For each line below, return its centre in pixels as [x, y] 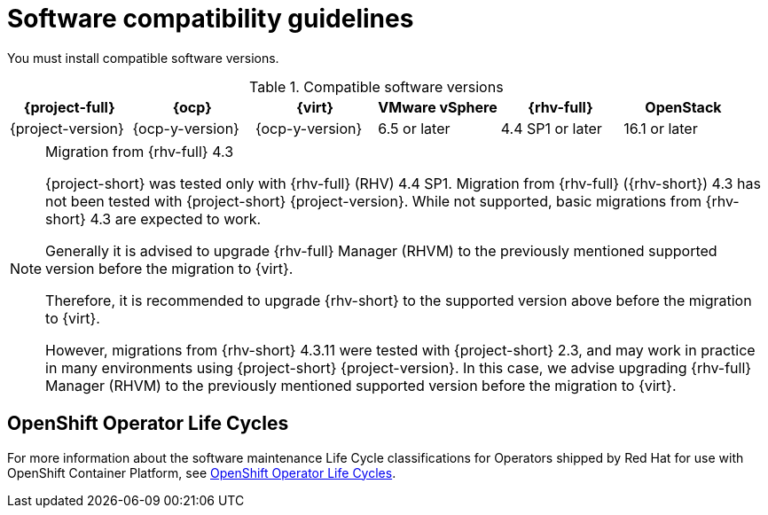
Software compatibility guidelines [211, 19]
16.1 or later [661, 128]
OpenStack [683, 107]
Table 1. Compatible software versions [376, 86]
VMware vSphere [438, 107]
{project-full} [69, 107]
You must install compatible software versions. [143, 58]
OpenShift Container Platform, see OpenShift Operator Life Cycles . [202, 472]
